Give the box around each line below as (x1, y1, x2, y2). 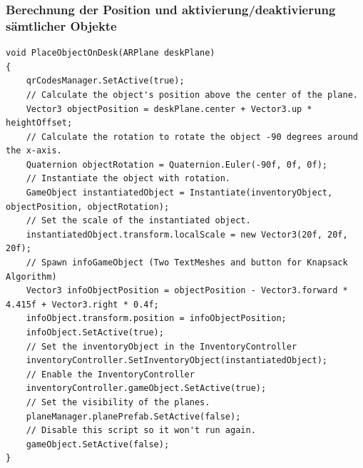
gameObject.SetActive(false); (26, 439, 170, 449)
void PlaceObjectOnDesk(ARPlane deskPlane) (6, 48, 215, 58)
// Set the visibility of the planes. (26, 397, 210, 407)
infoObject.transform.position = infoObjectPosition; (26, 313, 287, 324)
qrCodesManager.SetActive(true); (26, 76, 185, 86)
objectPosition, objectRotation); (6, 201, 170, 212)
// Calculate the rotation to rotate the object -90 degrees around (26, 131, 358, 142)
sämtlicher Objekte (6, 16, 117, 34)
